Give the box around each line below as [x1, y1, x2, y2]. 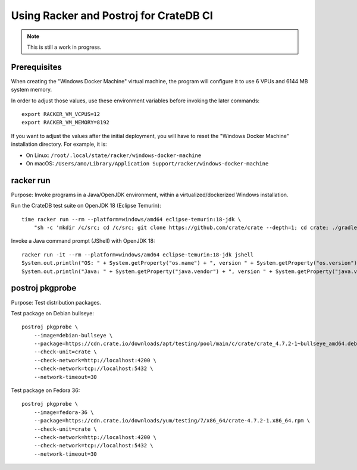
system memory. [11, 86, 52, 93]
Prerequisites [11, 62, 62, 72]
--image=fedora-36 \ [33, 409, 94, 416]
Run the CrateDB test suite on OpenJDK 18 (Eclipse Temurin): [11, 202, 161, 209]
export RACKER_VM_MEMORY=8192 [21, 119, 110, 126]
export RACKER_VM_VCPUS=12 [21, 111, 101, 118]
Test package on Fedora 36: [11, 387, 80, 394]
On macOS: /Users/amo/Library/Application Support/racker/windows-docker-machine [26, 159, 269, 167]
